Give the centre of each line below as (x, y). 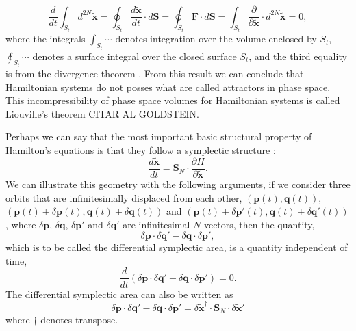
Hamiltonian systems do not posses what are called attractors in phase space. (168, 87)
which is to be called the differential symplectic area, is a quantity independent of (177, 247)
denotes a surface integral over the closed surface (135, 56)
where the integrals (46, 39)
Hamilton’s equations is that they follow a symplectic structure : (141, 149)
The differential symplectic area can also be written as (119, 294)
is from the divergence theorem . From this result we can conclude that (155, 73)
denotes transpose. (79, 320)
